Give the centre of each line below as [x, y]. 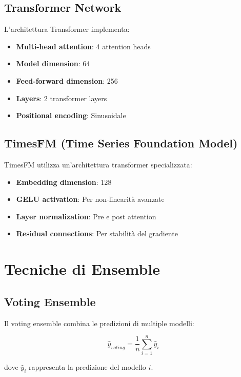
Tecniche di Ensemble [82, 269]
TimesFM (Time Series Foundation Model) [121, 143]
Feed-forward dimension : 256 [67, 80]
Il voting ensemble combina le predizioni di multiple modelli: [99, 323]
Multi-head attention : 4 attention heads [83, 46]
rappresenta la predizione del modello [87, 367]
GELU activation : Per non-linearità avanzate [90, 199]
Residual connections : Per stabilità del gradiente [97, 233]
